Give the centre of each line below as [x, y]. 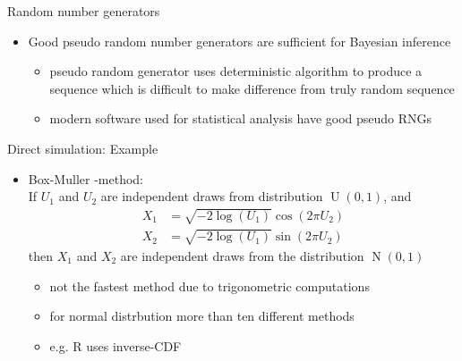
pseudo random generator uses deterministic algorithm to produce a [236, 71]
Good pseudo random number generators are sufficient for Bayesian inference [240, 41]
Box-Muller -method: [86, 178]
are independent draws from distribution [212, 196]
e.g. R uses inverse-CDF [115, 345]
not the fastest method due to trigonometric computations [210, 285]
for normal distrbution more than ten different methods [202, 316]
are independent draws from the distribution [242, 255]
